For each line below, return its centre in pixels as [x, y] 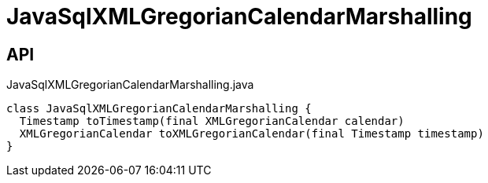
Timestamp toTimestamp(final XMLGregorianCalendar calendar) [212, 121]
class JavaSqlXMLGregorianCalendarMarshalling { [159, 109]
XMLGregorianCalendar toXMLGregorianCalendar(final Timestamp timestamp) [251, 134]
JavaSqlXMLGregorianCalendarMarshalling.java [130, 85]
